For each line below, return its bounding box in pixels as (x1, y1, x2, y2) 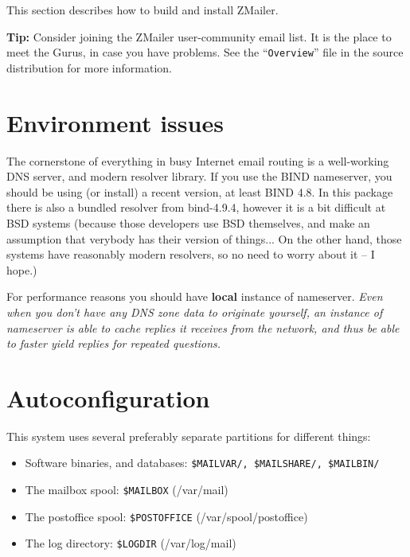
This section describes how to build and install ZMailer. (6, 2, 279, 18)
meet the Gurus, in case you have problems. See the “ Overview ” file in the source (6, 44, 404, 60)
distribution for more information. (6, 59, 172, 76)
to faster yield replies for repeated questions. (6, 335, 221, 352)
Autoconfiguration (6, 381, 210, 414)
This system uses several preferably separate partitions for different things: (6, 427, 371, 444)
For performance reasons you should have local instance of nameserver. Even (6, 288, 383, 305)
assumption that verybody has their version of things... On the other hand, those (6, 230, 402, 247)
